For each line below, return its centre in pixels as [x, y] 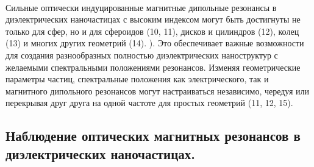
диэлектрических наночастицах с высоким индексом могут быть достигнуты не [153, 19]
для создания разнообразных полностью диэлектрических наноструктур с [142, 55]
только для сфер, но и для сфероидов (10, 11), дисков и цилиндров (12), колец [152, 31]
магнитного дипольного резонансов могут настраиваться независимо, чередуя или [158, 91]
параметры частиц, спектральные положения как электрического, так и [137, 79]
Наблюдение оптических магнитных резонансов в [153, 136]
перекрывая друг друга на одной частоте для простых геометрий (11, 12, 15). [149, 103]
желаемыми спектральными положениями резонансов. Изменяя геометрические [153, 67]
